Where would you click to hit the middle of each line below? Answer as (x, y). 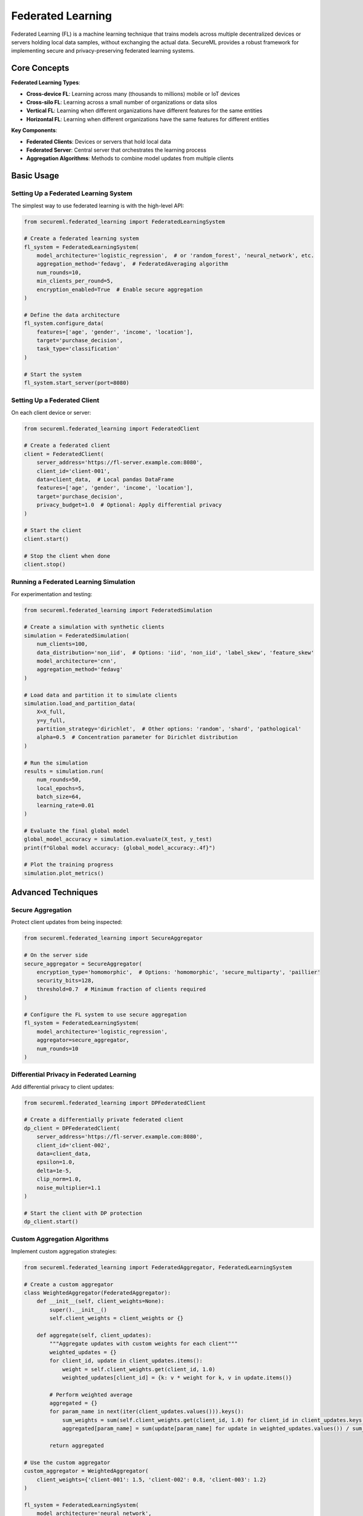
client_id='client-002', (74, 1145)
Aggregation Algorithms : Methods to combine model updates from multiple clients (130, 158)
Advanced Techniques (55, 892)
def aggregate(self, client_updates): (94, 1335)
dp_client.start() (51, 1222)
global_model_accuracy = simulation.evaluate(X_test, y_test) (118, 839)
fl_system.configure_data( (64, 324)
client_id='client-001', (74, 471)
